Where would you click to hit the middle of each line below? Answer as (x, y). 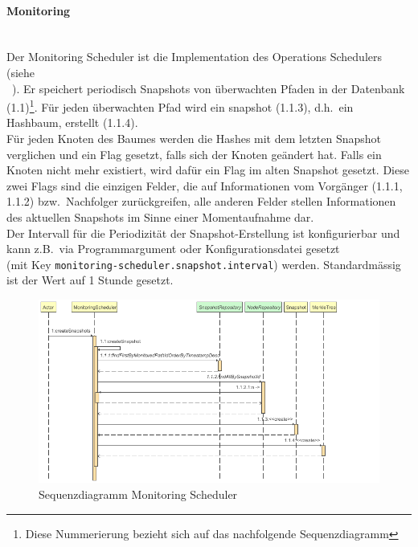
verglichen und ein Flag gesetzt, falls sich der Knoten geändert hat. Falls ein (194, 154)
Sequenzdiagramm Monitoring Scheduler (138, 494)
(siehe (21, 72)
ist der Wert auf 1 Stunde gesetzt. (90, 280)
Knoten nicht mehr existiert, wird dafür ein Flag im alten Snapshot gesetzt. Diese (208, 170)
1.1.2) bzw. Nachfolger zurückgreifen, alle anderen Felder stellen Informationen (201, 201)
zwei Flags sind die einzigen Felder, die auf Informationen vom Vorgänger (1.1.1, (205, 185)
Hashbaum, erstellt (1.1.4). (72, 122)
